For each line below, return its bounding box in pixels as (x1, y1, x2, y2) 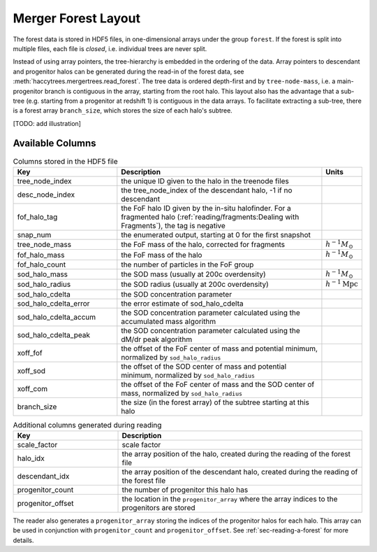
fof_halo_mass (17, 250, 65, 260)
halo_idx (17, 453, 45, 463)
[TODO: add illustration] (13, 119, 82, 127)
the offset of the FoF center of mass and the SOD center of (121, 379, 315, 389)
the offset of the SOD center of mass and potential (121, 361, 287, 371)
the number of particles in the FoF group (121, 260, 254, 269)
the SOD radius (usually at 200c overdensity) (121, 280, 269, 290)
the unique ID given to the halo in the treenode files (121, 176, 290, 185)
